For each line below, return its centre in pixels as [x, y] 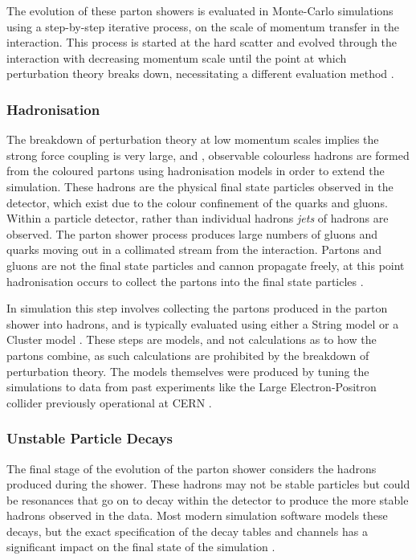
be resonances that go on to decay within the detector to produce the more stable [208, 499]
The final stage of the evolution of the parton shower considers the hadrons [192, 468]
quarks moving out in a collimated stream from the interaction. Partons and [194, 249]
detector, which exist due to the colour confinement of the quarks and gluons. [197, 202]
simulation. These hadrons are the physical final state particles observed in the [200, 186]
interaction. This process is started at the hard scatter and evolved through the [202, 42]
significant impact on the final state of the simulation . [141, 547]
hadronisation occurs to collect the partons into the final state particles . [185, 281]
